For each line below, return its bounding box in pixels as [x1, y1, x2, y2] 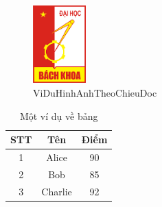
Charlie [41, 184, 72, 198]
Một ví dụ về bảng [19, 108, 98, 123]
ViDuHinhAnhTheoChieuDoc [33, 85, 157, 99]
